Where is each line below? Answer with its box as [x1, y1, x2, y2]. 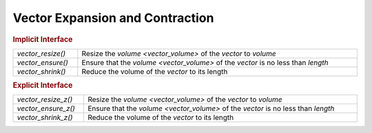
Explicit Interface [12, 81, 73, 90]
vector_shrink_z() [17, 113, 73, 123]
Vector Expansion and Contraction [12, 10, 214, 25]
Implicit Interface [12, 34, 73, 44]
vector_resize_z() [17, 95, 73, 104]
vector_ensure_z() [17, 104, 76, 113]
